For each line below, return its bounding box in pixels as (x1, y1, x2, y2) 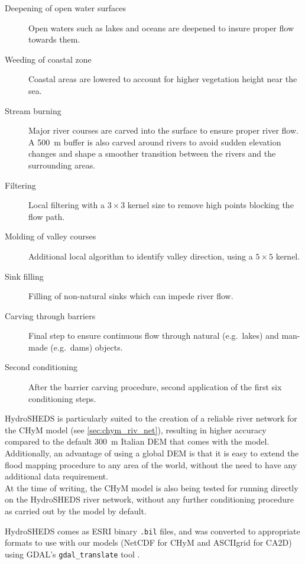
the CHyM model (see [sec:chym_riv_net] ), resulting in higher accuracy (5, 423, 267, 436)
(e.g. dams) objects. (50, 341, 123, 353)
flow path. (28, 210, 65, 222)
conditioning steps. (28, 392, 96, 404)
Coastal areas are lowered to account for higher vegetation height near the (28, 73, 297, 85)
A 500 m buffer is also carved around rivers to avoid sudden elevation (28, 135, 281, 148)
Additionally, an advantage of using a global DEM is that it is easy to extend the (5, 447, 299, 459)
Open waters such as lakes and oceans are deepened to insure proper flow (28, 21, 294, 34)
